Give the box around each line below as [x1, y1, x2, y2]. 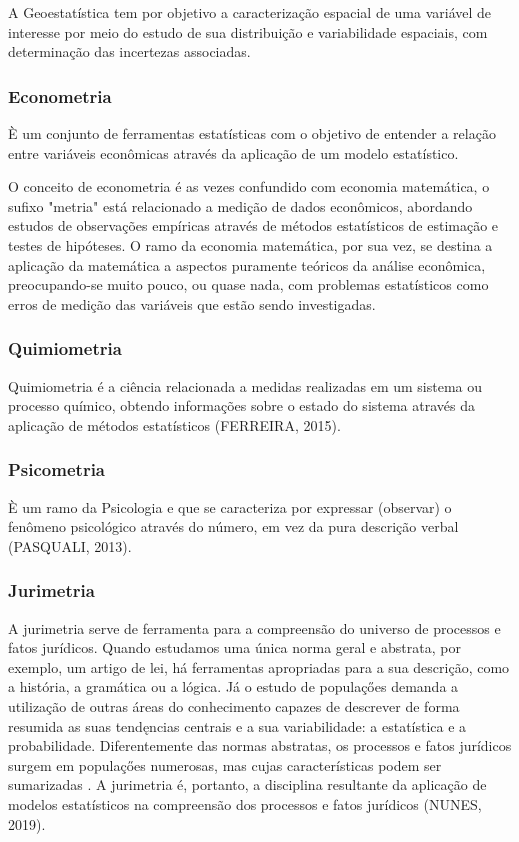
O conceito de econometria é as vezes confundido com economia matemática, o [8, 176, 490, 197]
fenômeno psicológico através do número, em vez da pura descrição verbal [8, 516, 459, 537]
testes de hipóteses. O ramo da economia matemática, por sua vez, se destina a [8, 234, 493, 255]
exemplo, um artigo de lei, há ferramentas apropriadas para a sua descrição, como [8, 656, 510, 677]
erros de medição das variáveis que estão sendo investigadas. [8, 293, 376, 314]
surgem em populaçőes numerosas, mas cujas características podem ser [8, 754, 442, 775]
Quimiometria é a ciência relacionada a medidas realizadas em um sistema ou [8, 375, 483, 396]
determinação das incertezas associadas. [8, 41, 251, 62]
